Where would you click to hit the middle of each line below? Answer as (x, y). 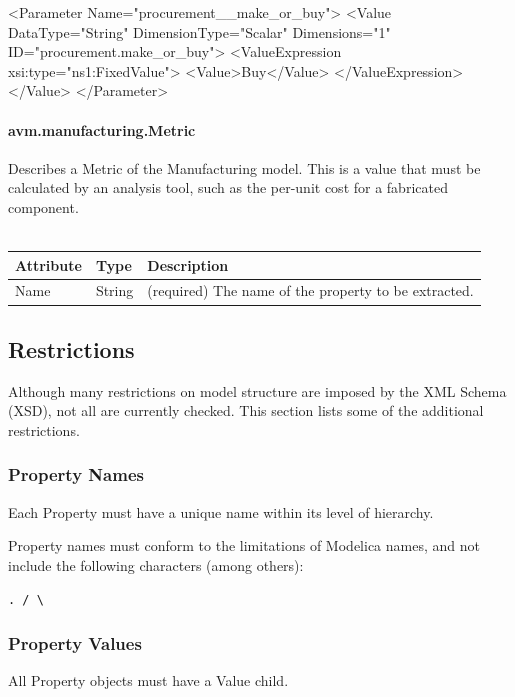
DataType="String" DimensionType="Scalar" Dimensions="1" (199, 31)
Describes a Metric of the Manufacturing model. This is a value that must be (244, 167)
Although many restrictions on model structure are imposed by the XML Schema (257, 390)
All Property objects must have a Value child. (148, 680)
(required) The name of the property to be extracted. (310, 290)
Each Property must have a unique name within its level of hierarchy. (221, 511)
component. (43, 206)
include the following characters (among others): (156, 564)
